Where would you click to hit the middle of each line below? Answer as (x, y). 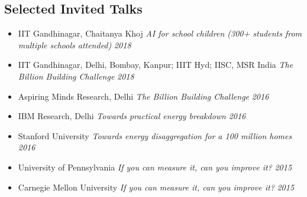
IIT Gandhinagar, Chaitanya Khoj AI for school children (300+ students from (160, 33)
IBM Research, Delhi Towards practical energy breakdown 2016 (132, 116)
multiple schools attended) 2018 (75, 45)
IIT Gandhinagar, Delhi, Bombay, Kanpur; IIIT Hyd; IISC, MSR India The (156, 65)
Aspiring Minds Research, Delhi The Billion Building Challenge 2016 (143, 96)
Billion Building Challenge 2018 (76, 76)
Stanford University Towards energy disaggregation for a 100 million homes (155, 135)
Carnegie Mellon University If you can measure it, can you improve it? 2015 (156, 187)
